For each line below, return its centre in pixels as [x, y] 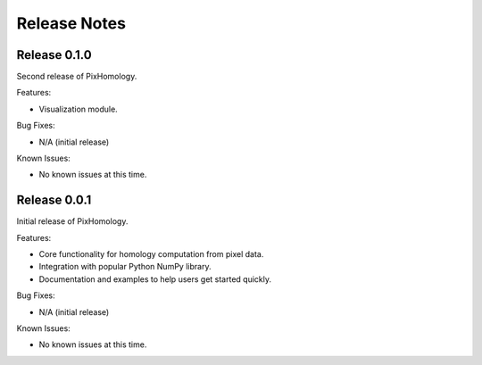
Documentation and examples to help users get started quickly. [155, 279]
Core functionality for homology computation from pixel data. [151, 254]
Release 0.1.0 [54, 55]
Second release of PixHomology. [77, 77]
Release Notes [71, 23]
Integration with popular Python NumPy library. [125, 267]
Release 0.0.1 [54, 200]
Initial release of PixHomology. [72, 221]
